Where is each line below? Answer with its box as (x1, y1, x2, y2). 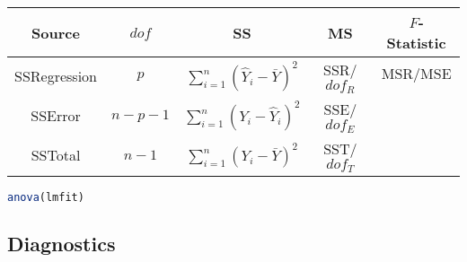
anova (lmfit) (7, 190, 84, 204)
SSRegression (14, 65, 98, 87)
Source (31, 22, 80, 43)
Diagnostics (7, 230, 116, 258)
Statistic (386, 32, 446, 53)
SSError (31, 105, 81, 127)
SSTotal (31, 144, 81, 166)
